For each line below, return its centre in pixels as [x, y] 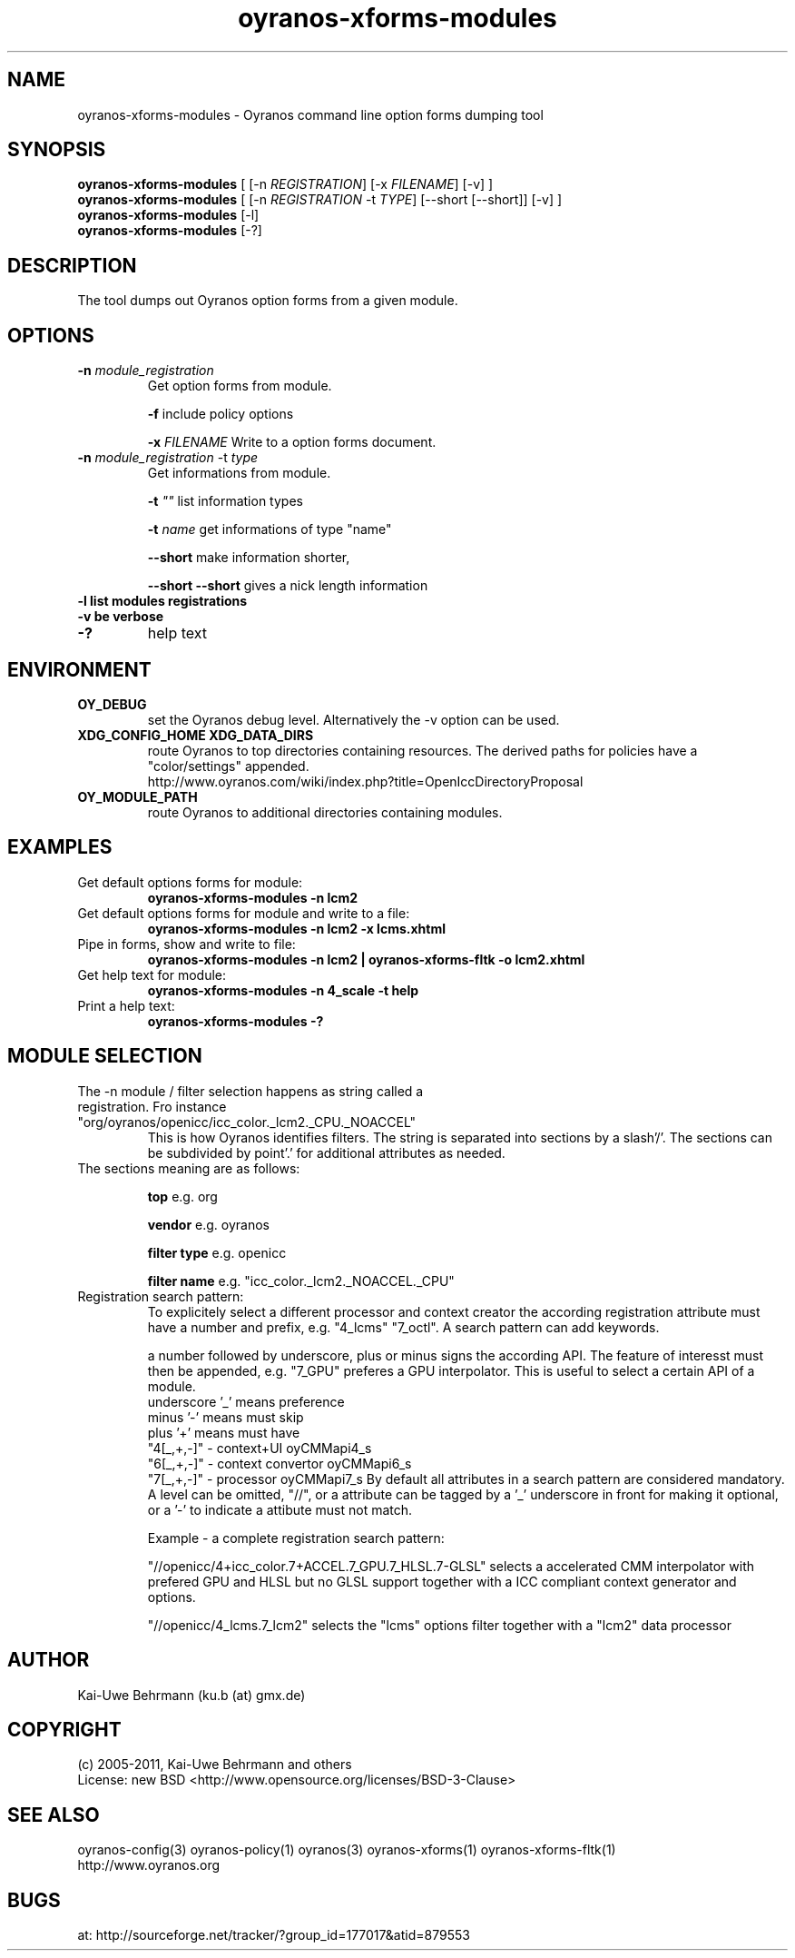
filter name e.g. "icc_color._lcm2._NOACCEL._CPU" [301, 1281]
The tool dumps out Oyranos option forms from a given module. [268, 301]
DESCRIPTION [72, 265]
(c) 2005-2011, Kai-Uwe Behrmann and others [215, 1765]
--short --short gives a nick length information [288, 586]
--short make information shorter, [249, 558]
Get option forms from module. [240, 386]
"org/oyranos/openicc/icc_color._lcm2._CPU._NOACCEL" [247, 1122]
